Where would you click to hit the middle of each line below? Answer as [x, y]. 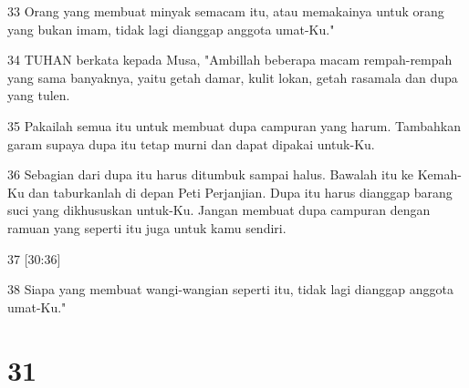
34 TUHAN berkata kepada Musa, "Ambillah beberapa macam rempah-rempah [230, 60]
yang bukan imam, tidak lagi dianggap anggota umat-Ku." [171, 29]
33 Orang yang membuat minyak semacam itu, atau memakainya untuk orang [226, 11]
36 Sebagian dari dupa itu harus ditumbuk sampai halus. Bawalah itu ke [211, 174]
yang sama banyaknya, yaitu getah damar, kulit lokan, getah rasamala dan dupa [233, 77]
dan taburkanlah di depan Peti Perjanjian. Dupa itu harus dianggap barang [240, 192]
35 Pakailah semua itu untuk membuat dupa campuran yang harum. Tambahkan [234, 125]
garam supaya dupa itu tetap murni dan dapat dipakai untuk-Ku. [191, 143]
